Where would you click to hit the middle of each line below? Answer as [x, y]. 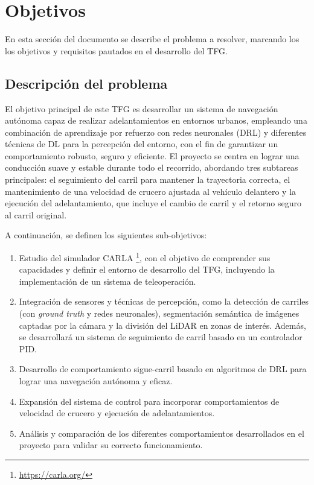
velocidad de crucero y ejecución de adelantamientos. [117, 413]
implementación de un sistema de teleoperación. [107, 281]
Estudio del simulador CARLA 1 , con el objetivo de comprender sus [145, 257]
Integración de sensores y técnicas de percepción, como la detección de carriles [164, 301]
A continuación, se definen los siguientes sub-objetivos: [106, 235]
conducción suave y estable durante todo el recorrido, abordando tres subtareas [152, 167]
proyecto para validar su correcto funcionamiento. [111, 445]
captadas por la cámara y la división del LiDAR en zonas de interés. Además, [162, 325]
